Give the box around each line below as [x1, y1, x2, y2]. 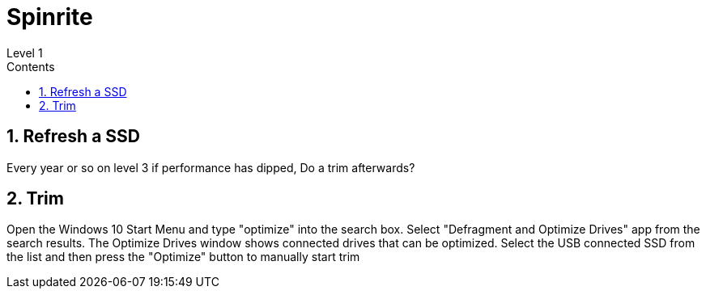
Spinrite [6, 3, 93, 31]
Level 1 [6, 45, 43, 60]
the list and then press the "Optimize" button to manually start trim [6, 250, 360, 264]
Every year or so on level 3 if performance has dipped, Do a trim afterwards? [6, 160, 415, 175]
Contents [6, 59, 55, 74]
